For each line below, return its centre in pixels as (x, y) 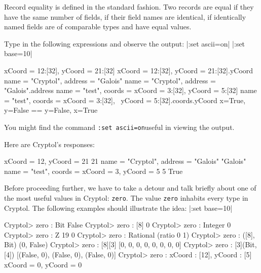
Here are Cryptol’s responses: (49, 144)
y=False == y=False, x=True (51, 110)
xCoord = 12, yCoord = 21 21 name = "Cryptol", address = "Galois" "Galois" (125, 161)
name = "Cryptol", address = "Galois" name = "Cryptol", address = (110, 80)
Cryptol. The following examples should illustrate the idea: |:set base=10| (118, 208)
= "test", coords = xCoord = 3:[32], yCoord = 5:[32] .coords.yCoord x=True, (125, 100)
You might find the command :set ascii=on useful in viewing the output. (119, 127)
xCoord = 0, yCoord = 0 (43, 264)
